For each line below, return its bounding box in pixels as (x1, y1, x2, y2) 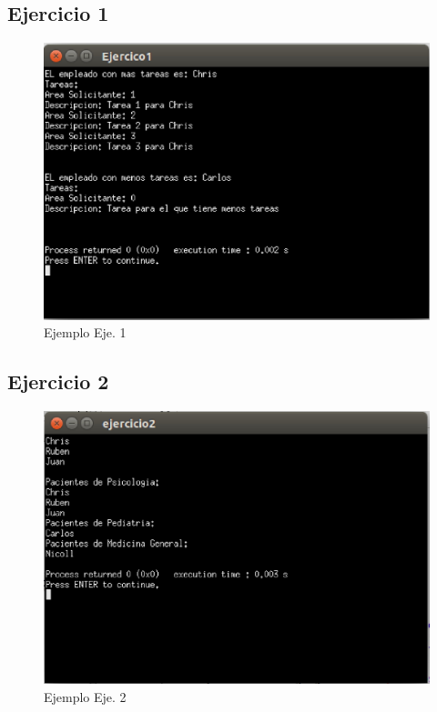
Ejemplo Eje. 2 (44, 687, 127, 706)
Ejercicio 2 (7, 367, 109, 396)
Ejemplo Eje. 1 (44, 323, 127, 342)
